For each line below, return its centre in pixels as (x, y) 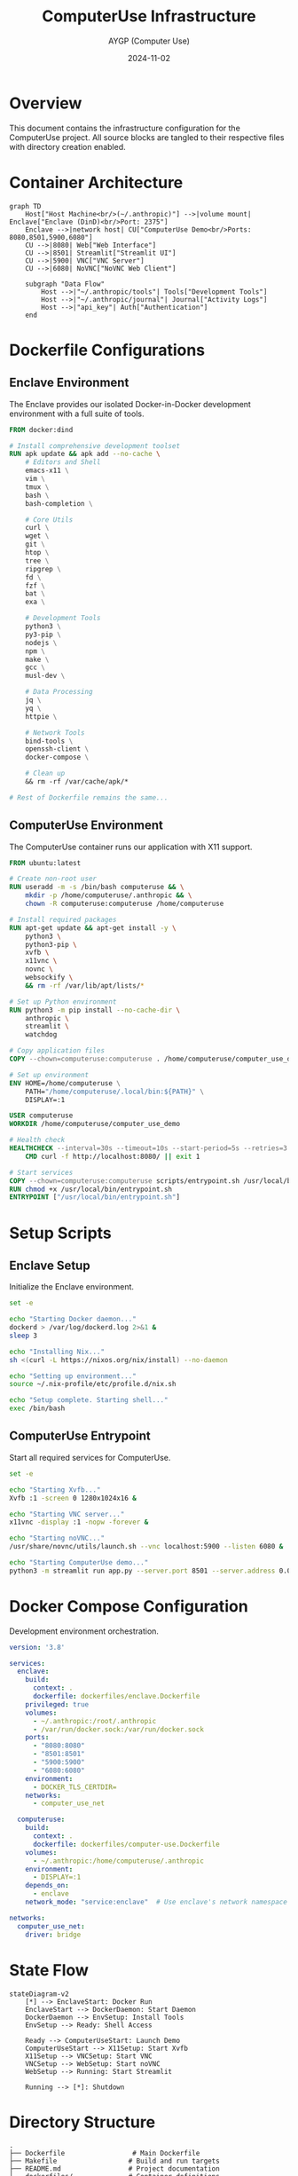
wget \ (37, 536)
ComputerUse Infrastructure (149, 16)
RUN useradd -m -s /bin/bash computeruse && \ (97, 887)
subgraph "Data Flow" (65, 284)
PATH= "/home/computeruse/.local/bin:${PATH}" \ (114, 1092)
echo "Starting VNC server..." (67, 1514)
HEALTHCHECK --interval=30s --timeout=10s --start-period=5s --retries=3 (149, 1148)
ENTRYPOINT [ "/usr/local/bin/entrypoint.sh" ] (94, 1197)
